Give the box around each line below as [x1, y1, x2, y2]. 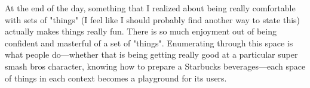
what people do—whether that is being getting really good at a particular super [5, 48, 298, 61]
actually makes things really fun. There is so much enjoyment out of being [5, 25, 277, 37]
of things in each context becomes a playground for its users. [5, 71, 227, 84]
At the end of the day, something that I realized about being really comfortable [5, 2, 296, 14]
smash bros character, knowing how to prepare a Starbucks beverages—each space [5, 59, 306, 72]
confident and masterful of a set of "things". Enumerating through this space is [5, 36, 293, 49]
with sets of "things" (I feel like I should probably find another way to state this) [5, 13, 300, 26]
